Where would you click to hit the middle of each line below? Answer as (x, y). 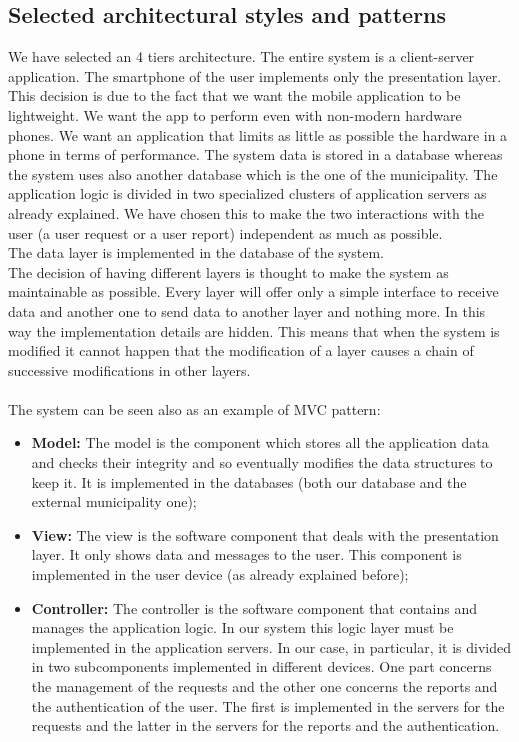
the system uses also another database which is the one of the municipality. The (253, 173)
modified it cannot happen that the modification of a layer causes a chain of (241, 350)
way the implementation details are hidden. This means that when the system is (254, 330)
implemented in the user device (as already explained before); (220, 574)
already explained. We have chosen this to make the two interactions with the (246, 212)
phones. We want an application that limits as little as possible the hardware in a (258, 134)
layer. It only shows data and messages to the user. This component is (246, 554)
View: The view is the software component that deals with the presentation (265, 534)
